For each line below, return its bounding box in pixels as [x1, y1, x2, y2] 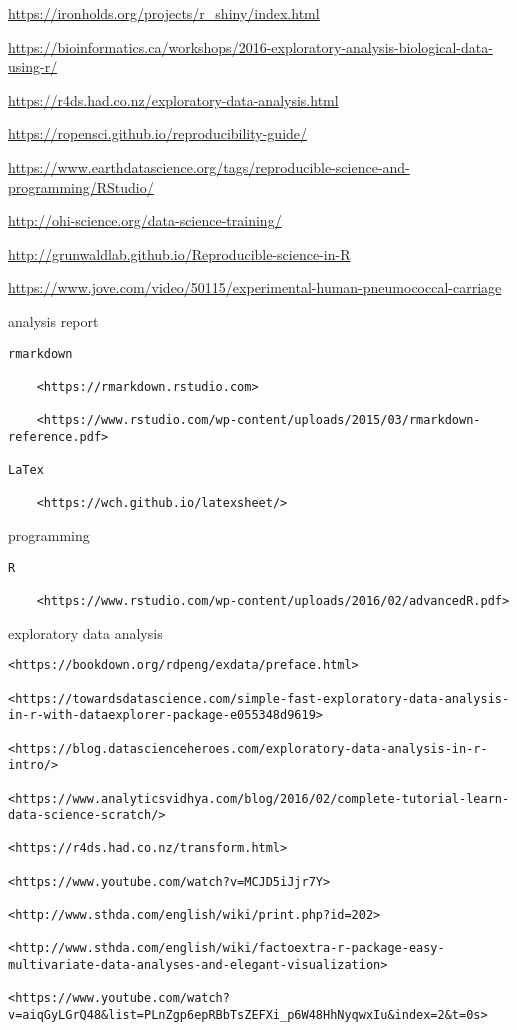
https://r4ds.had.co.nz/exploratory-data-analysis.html [8, 89, 339, 110]
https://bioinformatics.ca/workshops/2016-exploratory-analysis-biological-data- [8, 36, 493, 57]
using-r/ [8, 56, 58, 77]
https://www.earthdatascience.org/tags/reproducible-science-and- [8, 156, 410, 177]
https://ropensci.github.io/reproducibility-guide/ [8, 123, 308, 144]
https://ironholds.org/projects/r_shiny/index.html [8, 3, 320, 23]
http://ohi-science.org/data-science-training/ [8, 210, 282, 231]
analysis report [8, 310, 99, 331]
